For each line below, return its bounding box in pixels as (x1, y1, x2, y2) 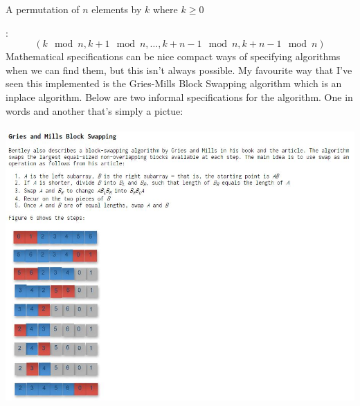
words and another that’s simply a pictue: (6, 103, 183, 118)
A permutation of (6, 2, 80, 16)
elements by (91, 2, 142, 16)
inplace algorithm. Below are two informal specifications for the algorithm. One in (6, 89, 353, 104)
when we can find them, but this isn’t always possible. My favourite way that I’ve (6, 62, 352, 77)
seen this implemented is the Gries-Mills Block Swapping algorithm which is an (6, 76, 342, 91)
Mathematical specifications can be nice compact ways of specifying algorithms (6, 49, 341, 64)
